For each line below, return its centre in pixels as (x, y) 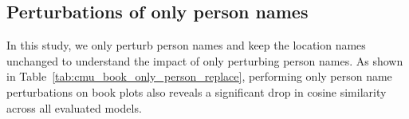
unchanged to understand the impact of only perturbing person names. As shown (205, 60)
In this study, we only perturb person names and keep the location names (186, 45)
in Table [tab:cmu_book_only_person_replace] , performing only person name (199, 76)
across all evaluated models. (74, 107)
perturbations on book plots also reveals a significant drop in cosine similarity (197, 91)
